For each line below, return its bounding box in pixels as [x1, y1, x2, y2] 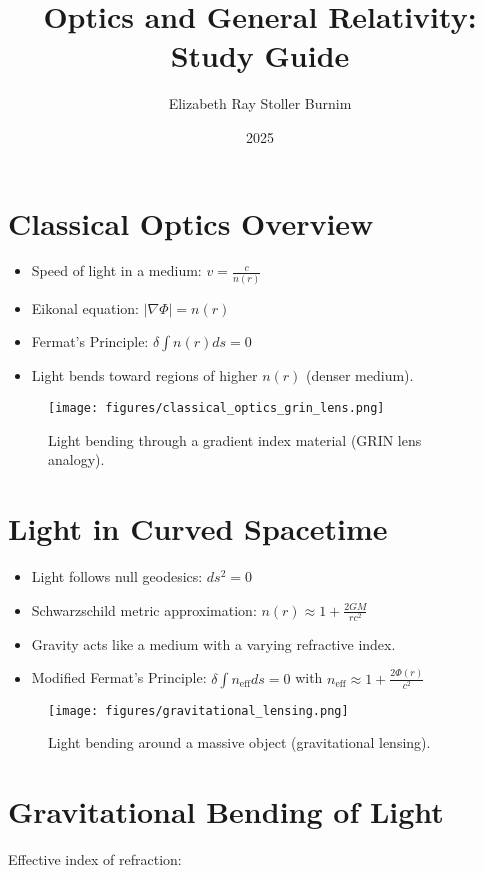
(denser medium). [305, 365, 414, 386]
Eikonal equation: [31, 297, 139, 318]
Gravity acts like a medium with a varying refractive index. [31, 633, 396, 654]
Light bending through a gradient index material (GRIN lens [48, 429, 422, 450]
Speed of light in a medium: [31, 260, 202, 281]
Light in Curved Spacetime [8, 507, 388, 548]
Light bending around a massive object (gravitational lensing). [48, 732, 431, 753]
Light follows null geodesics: [31, 565, 203, 586]
